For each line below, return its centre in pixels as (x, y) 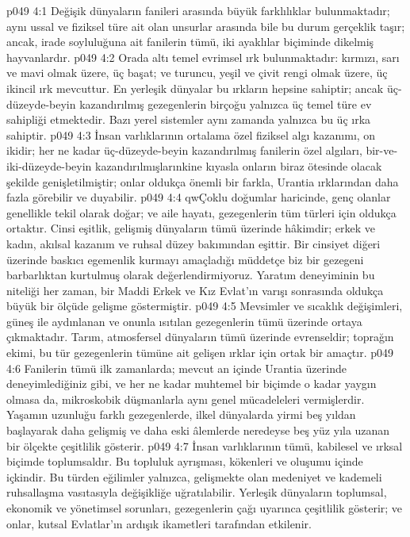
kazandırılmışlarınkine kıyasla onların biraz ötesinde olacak (239, 165)
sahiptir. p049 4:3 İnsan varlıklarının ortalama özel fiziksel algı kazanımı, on (191, 134)
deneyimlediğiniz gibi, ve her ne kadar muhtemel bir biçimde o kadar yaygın (192, 384)
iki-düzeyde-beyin (49, 165)
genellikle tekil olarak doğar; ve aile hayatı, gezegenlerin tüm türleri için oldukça (201, 212)
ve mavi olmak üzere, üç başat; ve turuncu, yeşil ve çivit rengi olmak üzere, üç (197, 73)
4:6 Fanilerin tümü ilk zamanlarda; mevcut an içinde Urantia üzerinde (176, 368)
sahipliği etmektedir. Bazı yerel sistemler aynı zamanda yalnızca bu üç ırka (189, 119)
